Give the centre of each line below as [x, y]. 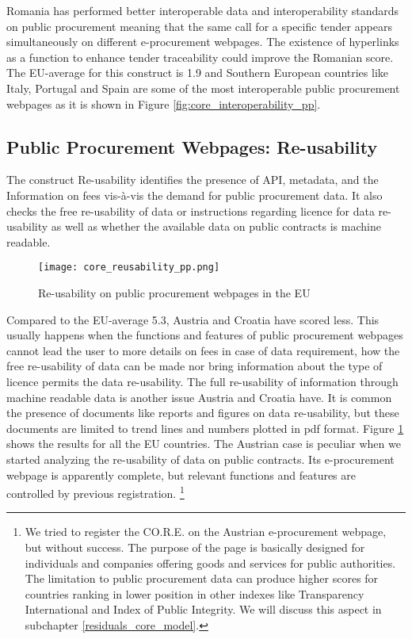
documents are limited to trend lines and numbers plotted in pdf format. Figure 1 [205, 428]
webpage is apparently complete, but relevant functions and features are [181, 474]
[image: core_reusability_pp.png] [129, 268]
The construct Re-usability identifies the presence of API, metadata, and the [193, 180]
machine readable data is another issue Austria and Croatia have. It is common [199, 397]
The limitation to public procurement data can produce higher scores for [202, 578]
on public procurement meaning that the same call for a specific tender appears [199, 26]
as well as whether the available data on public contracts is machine [216, 226]
